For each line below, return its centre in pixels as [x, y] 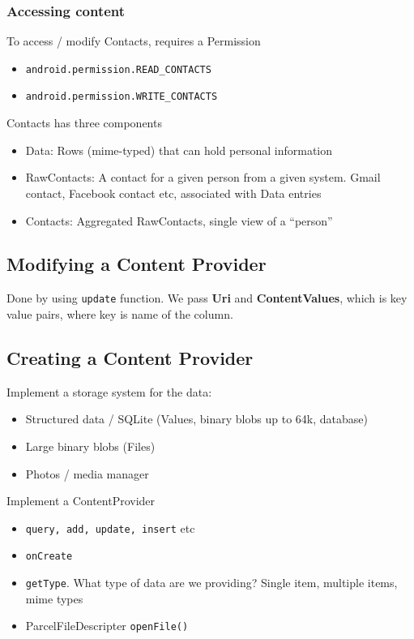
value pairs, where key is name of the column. [120, 313]
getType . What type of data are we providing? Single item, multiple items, [211, 583]
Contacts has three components [84, 123]
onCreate [49, 557]
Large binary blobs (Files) [90, 446]
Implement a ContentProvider [81, 501]
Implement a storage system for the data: [109, 391]
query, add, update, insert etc [110, 527]
